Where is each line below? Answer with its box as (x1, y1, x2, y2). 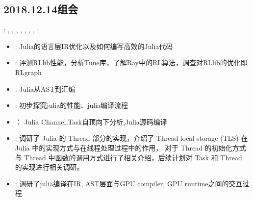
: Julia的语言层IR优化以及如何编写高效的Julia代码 (15, 41, 173, 51)
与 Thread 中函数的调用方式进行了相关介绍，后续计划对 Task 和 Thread (15, 152, 242, 162)
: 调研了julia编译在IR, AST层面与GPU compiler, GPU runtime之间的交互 (15, 178, 243, 188)
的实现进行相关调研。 (15, 162, 84, 172)
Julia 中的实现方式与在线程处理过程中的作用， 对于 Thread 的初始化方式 (15, 142, 246, 152)
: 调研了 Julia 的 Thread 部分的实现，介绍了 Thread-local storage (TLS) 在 (15, 133, 248, 143)
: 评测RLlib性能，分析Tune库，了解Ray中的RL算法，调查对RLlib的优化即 (15, 57, 248, 68)
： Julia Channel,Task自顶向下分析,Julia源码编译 (15, 116, 167, 126)
